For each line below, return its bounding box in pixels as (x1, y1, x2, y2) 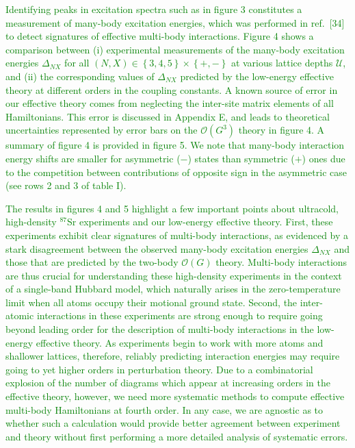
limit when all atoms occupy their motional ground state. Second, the (5, 295, 298, 309)
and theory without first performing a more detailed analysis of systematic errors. (5, 429, 348, 443)
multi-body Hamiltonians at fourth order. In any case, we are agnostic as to (5, 402, 324, 416)
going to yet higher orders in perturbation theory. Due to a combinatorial (5, 362, 313, 376)
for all (64, 55, 90, 70)
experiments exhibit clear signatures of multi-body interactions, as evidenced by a (5, 227, 349, 242)
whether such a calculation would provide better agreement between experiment (5, 416, 341, 430)
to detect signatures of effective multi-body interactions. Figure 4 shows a (5, 29, 314, 43)
